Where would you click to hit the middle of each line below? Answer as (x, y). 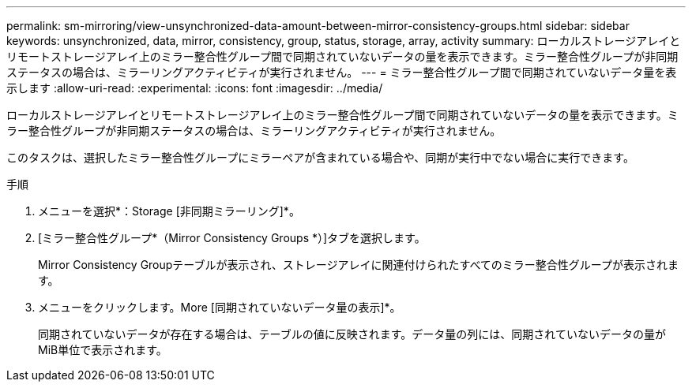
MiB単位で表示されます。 (103, 350)
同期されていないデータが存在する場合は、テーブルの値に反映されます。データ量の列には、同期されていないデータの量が (352, 334)
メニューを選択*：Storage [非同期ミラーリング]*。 (169, 211)
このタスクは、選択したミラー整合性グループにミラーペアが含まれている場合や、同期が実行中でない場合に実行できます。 (320, 157)
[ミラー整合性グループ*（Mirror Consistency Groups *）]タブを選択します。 (232, 238)
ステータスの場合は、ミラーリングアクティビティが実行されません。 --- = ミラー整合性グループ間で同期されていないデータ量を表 (342, 72)
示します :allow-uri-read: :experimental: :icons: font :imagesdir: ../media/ (195, 88)
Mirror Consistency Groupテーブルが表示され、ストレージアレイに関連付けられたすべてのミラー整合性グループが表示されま (359, 265)
